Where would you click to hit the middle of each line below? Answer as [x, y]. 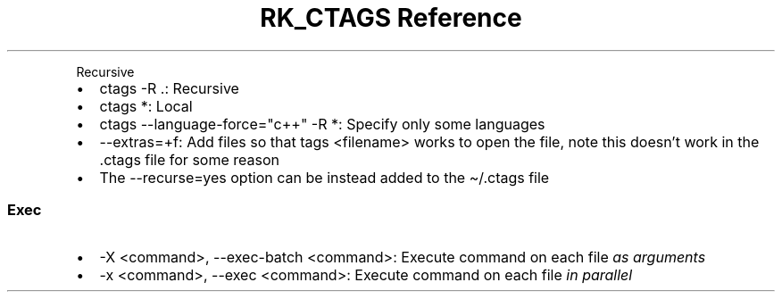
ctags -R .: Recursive [169, 88]
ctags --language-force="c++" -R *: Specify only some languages [322, 124]
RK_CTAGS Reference [391, 18]
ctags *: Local [146, 106]
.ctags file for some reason [189, 159]
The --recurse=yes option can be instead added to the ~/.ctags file [324, 177]
